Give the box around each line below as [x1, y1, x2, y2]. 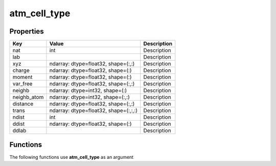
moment [12, 74, 33, 81]
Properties [9, 27, 44, 36]
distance [12, 100, 34, 107]
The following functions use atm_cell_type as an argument [9, 154, 134, 160]
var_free [12, 80, 33, 88]
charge [12, 67, 30, 74]
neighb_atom [12, 94, 44, 101]
